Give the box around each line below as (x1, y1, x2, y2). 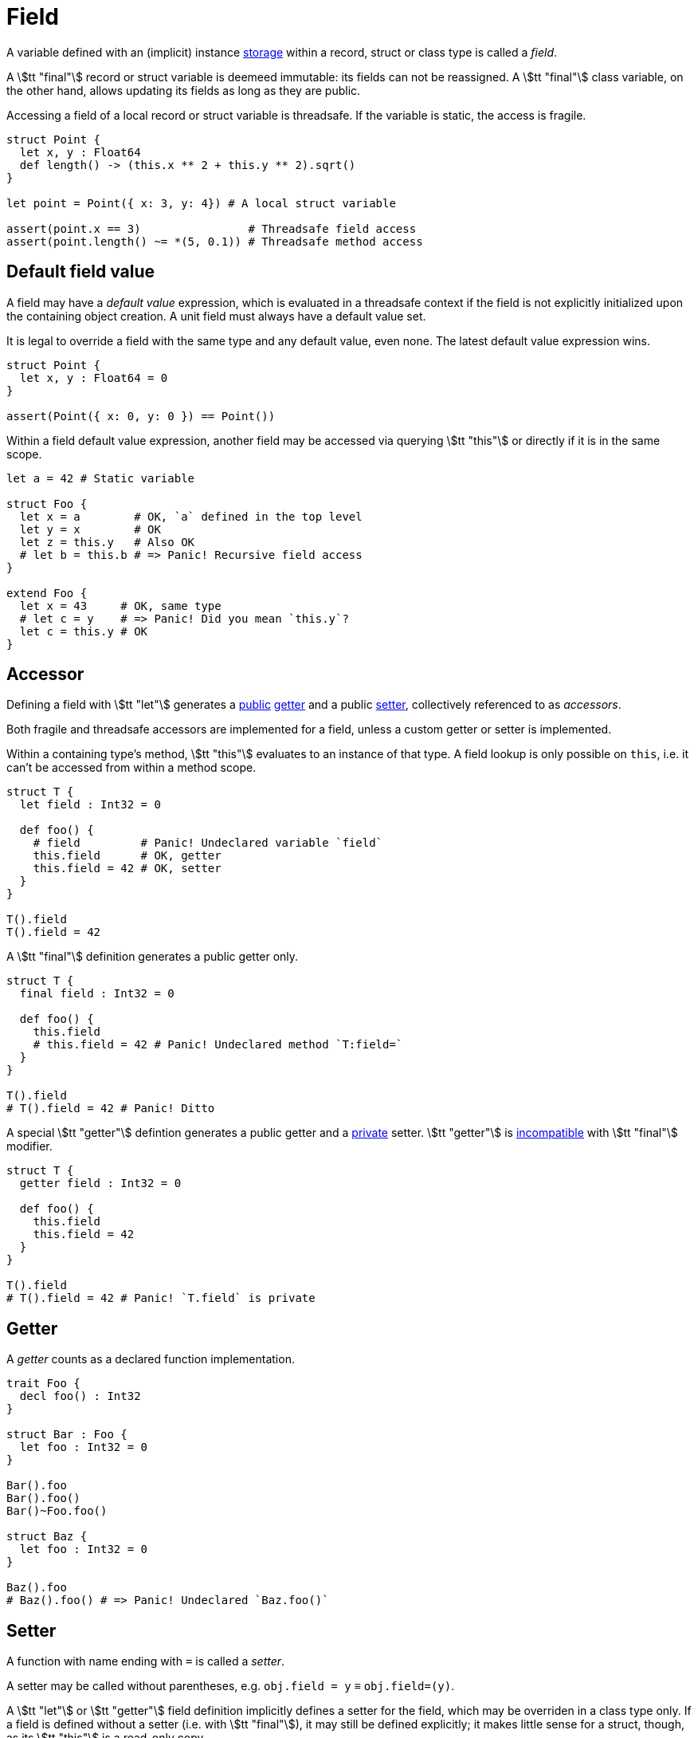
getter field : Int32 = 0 (19, 1177, 182, 1190)
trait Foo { (6, 1377, 80, 1390)
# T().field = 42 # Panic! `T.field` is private (6, 1292, 316, 1305)
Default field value (6, 261, 155, 282)
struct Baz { (6, 1530, 88, 1543)
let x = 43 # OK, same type (19, 599, 222, 612)
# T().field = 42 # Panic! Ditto (6, 1102, 215, 1115)
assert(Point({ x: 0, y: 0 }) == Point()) (6, 409, 276, 423)
